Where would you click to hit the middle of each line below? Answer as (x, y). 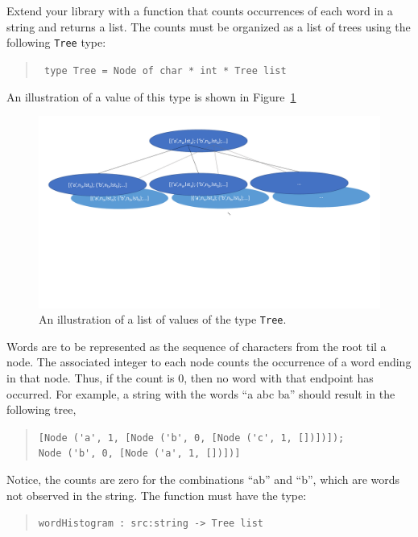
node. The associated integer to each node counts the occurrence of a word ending (209, 362)
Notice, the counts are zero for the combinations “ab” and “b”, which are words (203, 479)
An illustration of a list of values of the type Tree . (163, 319)
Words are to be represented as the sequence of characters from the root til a (197, 346)
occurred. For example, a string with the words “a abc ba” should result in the (201, 393)
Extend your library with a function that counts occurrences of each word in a (200, 10)
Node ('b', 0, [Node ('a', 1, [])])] (139, 454)
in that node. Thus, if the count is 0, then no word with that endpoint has (190, 378)
